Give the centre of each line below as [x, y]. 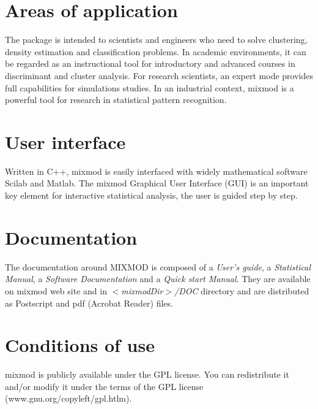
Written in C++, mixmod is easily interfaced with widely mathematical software [156, 171]
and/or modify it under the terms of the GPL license [104, 386]
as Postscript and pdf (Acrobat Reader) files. [89, 303]
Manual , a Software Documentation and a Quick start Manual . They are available [158, 279]
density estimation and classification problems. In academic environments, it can [156, 51]
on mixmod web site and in [56, 290]
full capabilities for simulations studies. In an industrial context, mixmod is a [150, 87]
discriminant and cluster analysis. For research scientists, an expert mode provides [159, 75]
